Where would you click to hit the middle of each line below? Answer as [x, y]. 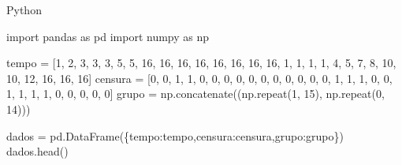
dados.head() [37, 151]
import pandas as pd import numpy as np [108, 36]
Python [24, 9]
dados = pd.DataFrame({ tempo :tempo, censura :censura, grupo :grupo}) [175, 135]
